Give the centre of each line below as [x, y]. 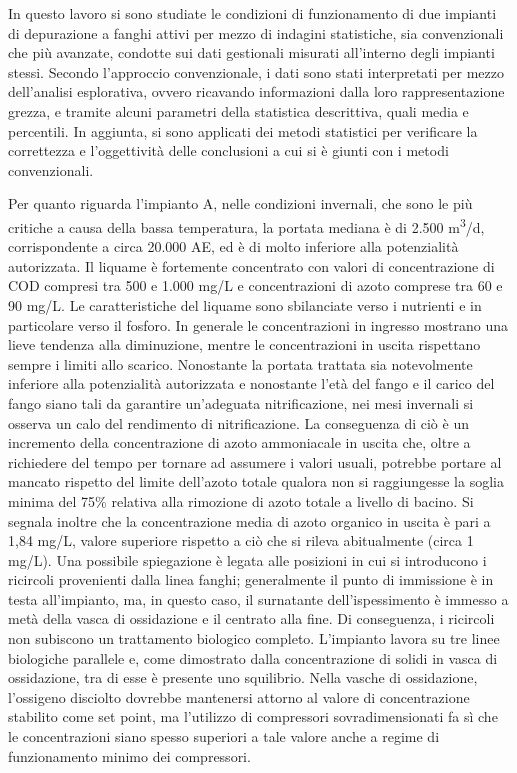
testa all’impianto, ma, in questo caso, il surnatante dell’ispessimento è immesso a [258, 598]
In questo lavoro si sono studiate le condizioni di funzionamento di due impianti [252, 13]
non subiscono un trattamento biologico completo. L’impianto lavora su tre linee [254, 638]
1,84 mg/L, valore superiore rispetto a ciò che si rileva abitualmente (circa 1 [241, 540]
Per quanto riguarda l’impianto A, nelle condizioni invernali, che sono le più [240, 203]
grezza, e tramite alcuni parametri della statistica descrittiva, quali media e [238, 110]
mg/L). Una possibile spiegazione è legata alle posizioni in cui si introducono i [247, 559]
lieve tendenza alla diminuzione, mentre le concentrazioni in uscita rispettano [244, 344]
